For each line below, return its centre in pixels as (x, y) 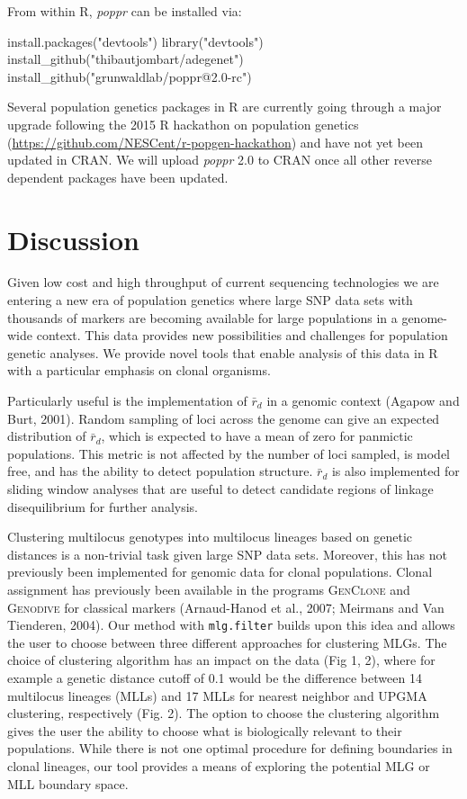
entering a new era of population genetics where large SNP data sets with (210, 300)
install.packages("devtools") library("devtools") (135, 41)
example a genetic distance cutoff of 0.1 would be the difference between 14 (215, 678)
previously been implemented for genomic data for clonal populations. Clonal (220, 572)
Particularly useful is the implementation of (127, 401)
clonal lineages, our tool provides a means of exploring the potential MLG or (219, 765)
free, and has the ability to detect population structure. (160, 471)
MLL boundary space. (68, 783)
